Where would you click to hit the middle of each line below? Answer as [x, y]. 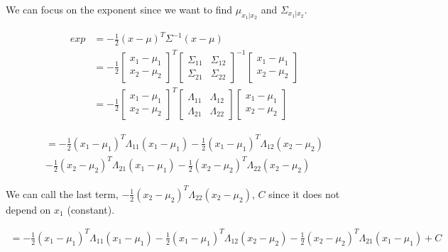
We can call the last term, [62, 193]
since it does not [304, 193]
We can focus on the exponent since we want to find [119, 9]
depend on [28, 209]
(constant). [91, 209]
